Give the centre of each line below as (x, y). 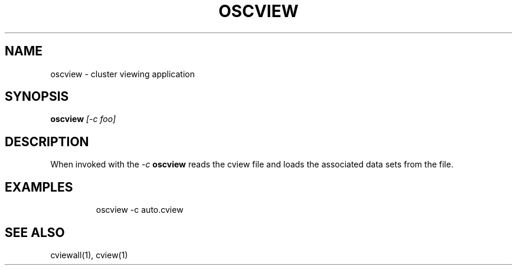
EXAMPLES (39, 187)
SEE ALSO (35, 232)
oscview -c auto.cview (140, 210)
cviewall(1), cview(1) (89, 255)
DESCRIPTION (47, 141)
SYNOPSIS (37, 97)
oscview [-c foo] (83, 119)
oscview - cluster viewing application (122, 74)
